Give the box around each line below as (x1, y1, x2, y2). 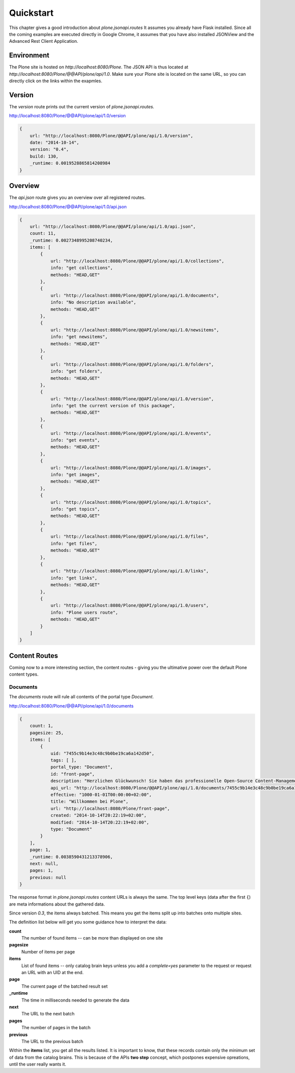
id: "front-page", (50, 771, 95, 777)
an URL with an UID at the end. (21, 970, 84, 975)
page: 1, (29, 847, 51, 853)
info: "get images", (50, 472, 100, 477)
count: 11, (29, 230, 56, 236)
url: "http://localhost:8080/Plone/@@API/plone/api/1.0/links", (50, 568, 209, 574)
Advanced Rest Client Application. (9, 38, 78, 44)
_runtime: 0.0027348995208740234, (29, 237, 113, 243)
